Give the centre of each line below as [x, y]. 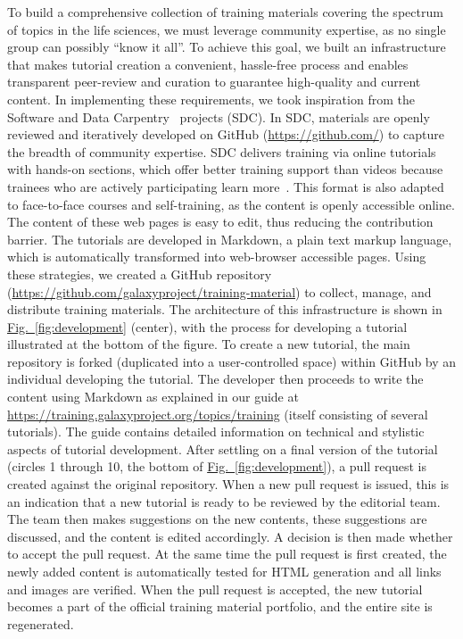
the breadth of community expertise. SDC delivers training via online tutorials [222, 151]
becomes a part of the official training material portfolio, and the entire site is [220, 606]
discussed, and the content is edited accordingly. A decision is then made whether [230, 536]
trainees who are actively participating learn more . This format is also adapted [226, 186]
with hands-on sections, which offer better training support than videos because [225, 169]
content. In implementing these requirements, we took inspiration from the [211, 99]
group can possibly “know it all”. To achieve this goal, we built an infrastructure [227, 47]
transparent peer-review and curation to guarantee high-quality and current [214, 82]
